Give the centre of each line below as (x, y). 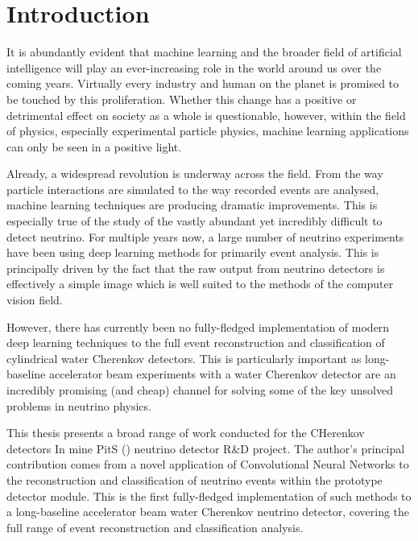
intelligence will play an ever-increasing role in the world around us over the (194, 67)
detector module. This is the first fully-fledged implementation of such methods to (209, 496)
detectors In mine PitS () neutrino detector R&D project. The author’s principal (206, 448)
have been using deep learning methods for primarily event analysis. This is (193, 252)
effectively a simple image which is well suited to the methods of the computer (200, 284)
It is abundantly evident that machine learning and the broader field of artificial (204, 52)
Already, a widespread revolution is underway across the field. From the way (195, 173)
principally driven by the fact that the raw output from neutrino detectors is (196, 268)
